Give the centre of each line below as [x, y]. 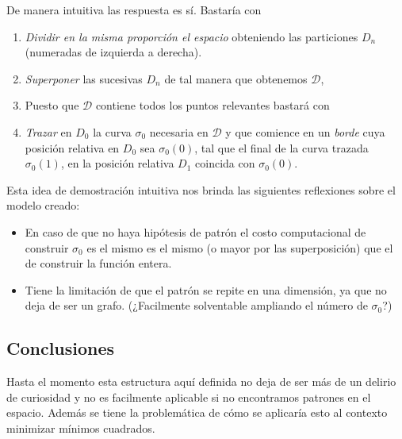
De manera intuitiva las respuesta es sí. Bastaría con [134, 10]
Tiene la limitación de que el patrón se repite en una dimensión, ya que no [206, 289]
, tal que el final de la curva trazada [281, 147]
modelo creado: [43, 205]
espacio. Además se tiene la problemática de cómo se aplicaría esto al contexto [197, 412]
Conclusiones [61, 348]
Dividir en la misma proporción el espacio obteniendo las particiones [191, 36]
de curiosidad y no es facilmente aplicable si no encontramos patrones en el [189, 397]
